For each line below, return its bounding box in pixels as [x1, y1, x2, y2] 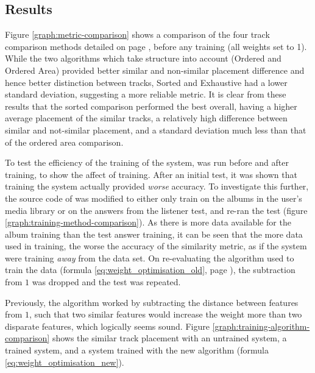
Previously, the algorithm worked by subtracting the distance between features [5, 296, 299, 308]
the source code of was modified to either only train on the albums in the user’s [5, 191, 302, 204]
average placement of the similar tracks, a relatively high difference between [5, 112, 288, 124]
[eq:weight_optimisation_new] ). [5, 355, 124, 368]
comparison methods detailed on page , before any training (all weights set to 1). [5, 40, 307, 52]
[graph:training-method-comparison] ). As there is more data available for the [5, 216, 291, 229]
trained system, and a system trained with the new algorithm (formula [5, 344, 269, 357]
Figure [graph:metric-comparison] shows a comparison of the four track [5, 28, 270, 41]
